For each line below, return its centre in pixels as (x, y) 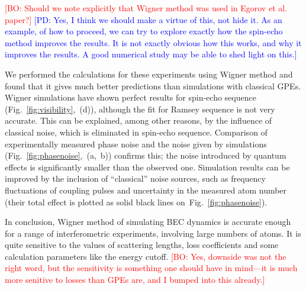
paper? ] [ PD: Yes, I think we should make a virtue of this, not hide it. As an (144, 19)
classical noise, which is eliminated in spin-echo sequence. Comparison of (136, 132)
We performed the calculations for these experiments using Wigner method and (149, 74)
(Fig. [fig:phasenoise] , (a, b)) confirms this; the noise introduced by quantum (146, 155)
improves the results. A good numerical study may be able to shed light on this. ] (151, 54)
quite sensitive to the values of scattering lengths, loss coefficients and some (142, 245)
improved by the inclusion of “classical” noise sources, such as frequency (135, 178)
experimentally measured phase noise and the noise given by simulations (136, 144)
